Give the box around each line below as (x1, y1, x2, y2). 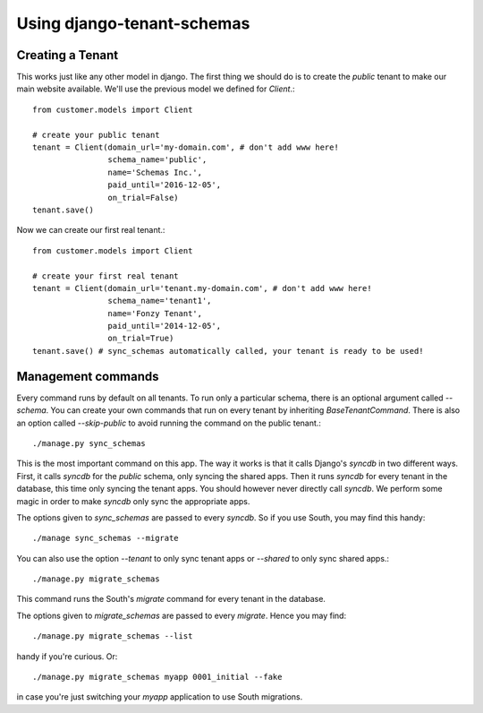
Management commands (16, 368, 160, 384)
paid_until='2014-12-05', (107, 321, 222, 331)
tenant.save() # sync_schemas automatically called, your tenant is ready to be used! (32, 346, 424, 356)
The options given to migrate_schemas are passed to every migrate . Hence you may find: (16, 610, 347, 621)
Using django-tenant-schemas (16, 13, 250, 33)
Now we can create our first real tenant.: (16, 225, 165, 236)
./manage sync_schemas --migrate (32, 533, 179, 544)
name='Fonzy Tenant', (107, 308, 203, 318)
